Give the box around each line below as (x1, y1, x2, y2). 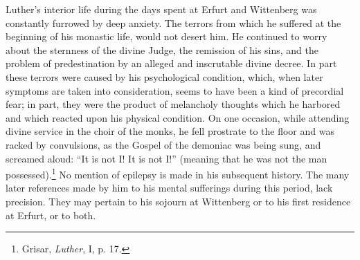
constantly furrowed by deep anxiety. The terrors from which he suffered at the (6, 15, 341, 30)
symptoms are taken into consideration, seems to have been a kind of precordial (6, 83, 344, 98)
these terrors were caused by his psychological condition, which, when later (6, 69, 323, 84)
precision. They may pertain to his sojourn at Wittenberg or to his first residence (6, 194, 351, 208)
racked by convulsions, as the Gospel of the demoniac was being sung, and (6, 137, 321, 151)
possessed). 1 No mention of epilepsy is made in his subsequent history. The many (6, 165, 350, 181)
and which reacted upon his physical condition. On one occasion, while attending (6, 110, 350, 124)
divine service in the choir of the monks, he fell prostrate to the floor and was (6, 124, 334, 138)
